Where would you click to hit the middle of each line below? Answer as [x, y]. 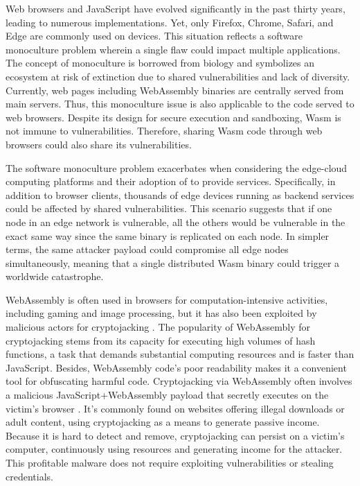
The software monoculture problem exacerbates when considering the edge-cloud [177, 167]
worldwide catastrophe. [55, 276]
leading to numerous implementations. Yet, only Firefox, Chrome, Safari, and [170, 22]
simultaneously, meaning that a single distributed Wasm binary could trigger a [173, 262]
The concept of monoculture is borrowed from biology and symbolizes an [160, 63]
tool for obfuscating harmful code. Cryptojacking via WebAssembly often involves [179, 381]
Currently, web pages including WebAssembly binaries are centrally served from [175, 90]
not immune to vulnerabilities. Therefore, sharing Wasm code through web [164, 131]
